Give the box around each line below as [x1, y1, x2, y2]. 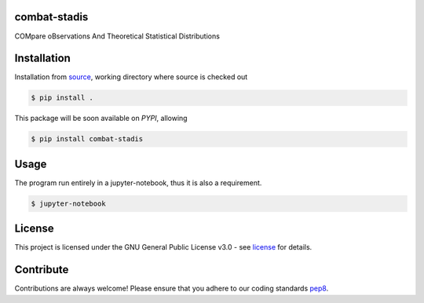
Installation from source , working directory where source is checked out [14, 72, 248, 82]
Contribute [14, 263, 69, 276]
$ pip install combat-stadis [31, 134, 144, 144]
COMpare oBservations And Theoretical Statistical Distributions [14, 31, 220, 41]
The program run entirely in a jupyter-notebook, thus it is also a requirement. [14, 177, 262, 188]
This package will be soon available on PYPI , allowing [14, 114, 188, 123]
